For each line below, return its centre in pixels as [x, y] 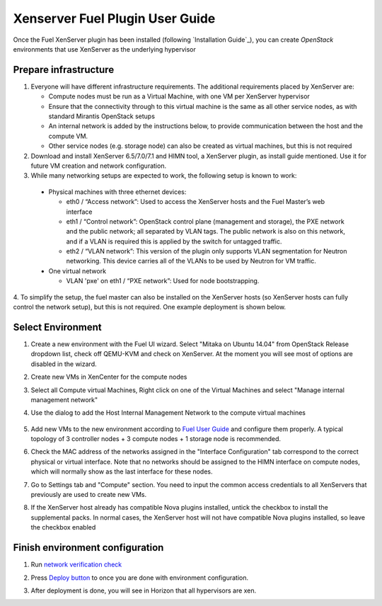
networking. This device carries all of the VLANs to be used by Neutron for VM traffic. [191, 261]
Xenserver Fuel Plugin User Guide [114, 18]
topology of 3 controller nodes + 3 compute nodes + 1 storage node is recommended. [156, 439]
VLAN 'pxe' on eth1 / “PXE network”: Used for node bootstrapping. [163, 281]
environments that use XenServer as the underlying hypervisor [104, 49]
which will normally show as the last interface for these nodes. [122, 471]
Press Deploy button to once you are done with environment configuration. [140, 578]
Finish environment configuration [88, 548]
